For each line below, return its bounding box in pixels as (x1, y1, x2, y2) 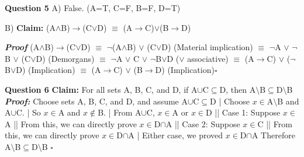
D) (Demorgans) (36, 52, 95, 64)
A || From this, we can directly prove (5, 117, 137, 130)
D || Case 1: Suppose (206, 106, 281, 118)
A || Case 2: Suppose (165, 117, 240, 130)
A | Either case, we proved (128, 129, 223, 141)
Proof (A (5, 41, 40, 53)
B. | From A (98, 106, 141, 118)
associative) (187, 52, 229, 64)
